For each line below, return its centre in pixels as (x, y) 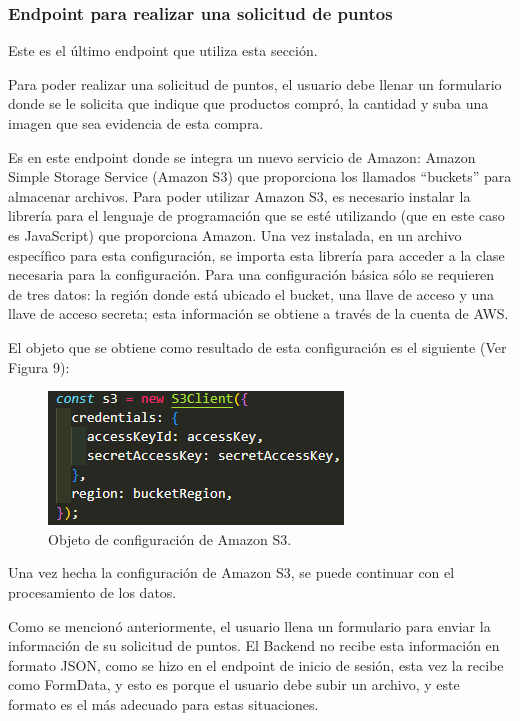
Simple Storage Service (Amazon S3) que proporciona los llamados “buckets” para (260, 176)
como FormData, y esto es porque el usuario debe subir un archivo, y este (234, 684)
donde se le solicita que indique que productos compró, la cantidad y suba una (248, 103)
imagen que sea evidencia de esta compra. (136, 123)
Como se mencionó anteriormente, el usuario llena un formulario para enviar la (249, 625)
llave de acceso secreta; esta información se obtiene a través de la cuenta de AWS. (258, 313)
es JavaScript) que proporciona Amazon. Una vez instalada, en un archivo (235, 234)
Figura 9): (39, 366)
